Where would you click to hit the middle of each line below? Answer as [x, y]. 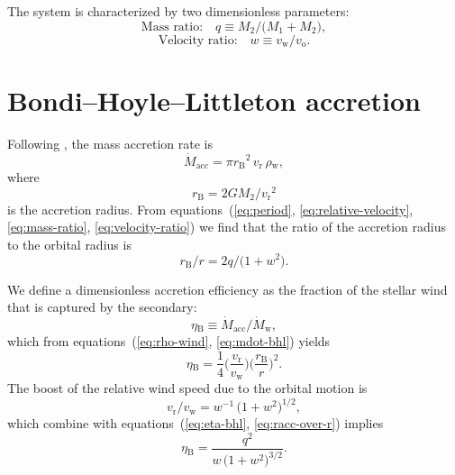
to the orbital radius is [69, 244]
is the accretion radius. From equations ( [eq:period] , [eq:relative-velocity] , [210, 209]
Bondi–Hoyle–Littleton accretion [214, 100]
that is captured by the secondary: [102, 307]
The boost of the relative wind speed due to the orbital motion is [187, 388]
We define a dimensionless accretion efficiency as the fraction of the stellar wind [227, 289]
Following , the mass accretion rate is [110, 143]
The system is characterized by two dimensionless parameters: [178, 11]
